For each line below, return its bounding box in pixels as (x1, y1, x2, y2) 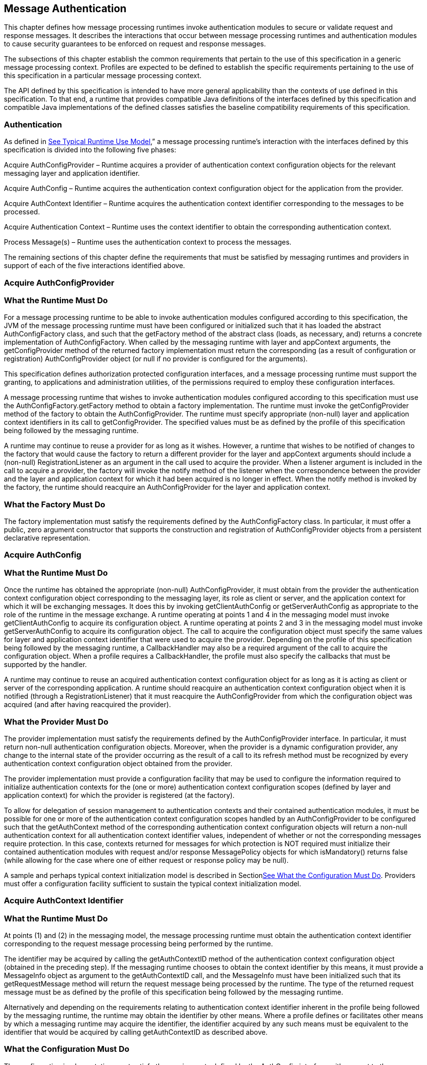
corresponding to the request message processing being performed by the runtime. (4, 940, 273, 948)
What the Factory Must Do (4, 499, 105, 509)
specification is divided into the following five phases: (4, 146, 176, 154)
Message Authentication (4, 2, 127, 15)
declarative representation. (4, 534, 90, 543)
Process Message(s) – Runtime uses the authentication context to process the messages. (4, 238, 292, 247)
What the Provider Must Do (4, 716, 109, 727)
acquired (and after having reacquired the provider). (4, 700, 171, 709)
